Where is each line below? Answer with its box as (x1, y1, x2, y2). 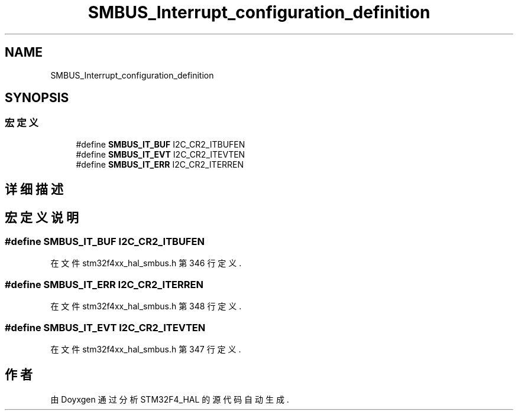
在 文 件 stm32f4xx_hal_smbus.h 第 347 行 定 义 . (50, 344, 241, 354)
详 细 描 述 (5, 182, 63, 197)
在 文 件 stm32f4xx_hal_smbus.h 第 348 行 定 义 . (50, 301, 242, 312)
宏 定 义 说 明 (5, 210, 79, 225)
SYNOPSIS (5, 90, 69, 106)
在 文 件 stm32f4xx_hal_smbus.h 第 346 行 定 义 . (50, 258, 242, 269)
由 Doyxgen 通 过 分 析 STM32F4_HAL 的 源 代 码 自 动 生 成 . (50, 394, 289, 404)
